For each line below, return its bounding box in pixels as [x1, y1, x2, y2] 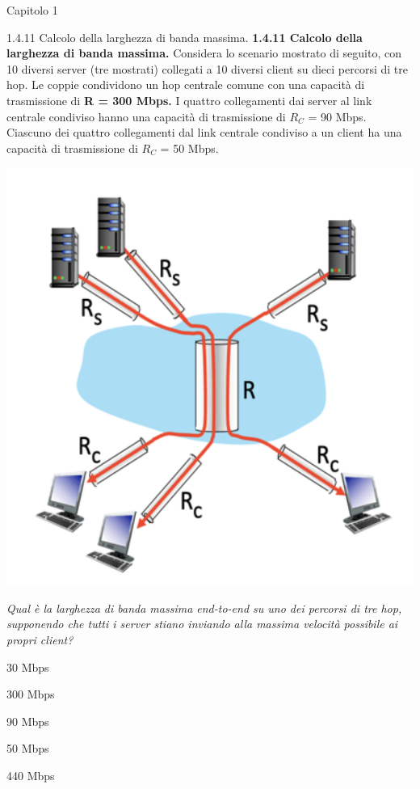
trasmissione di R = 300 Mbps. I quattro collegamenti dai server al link [6, 91, 372, 108]
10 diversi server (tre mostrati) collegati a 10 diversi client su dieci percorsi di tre [6, 60, 408, 77]
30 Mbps [6, 658, 49, 675]
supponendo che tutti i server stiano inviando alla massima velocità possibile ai [6, 615, 398, 632]
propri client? [6, 631, 73, 648]
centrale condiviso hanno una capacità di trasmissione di [6, 108, 286, 124]
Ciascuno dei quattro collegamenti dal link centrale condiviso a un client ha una [6, 124, 402, 141]
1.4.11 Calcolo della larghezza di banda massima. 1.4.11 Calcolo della [6, 28, 363, 45]
